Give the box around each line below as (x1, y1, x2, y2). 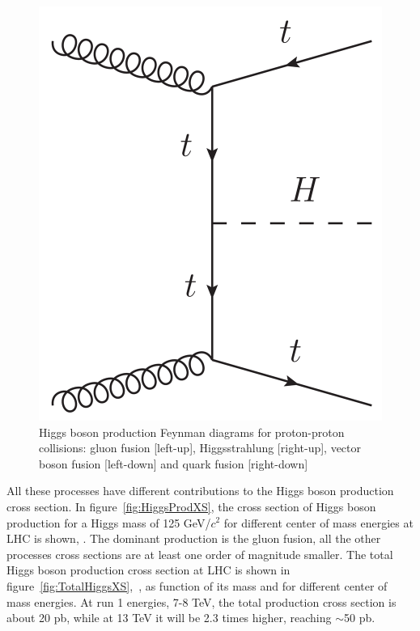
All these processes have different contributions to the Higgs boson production (6, 482, 394, 499)
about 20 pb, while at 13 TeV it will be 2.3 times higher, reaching (6, 609, 332, 626)
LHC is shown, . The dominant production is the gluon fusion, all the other (6, 530, 381, 547)
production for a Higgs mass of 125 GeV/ (6, 514, 211, 531)
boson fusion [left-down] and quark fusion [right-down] (39, 455, 308, 472)
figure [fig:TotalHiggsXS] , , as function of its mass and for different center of (6, 577, 388, 594)
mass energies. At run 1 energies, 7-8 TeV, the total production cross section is (6, 593, 397, 610)
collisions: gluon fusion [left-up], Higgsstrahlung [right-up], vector (39, 439, 362, 456)
